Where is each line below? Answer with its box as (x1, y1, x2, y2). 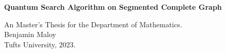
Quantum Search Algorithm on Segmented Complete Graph (4, 2, 222, 12)
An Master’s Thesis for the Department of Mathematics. (4, 19, 182, 29)
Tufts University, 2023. (4, 39, 76, 49)
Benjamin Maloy (4, 29, 56, 40)
